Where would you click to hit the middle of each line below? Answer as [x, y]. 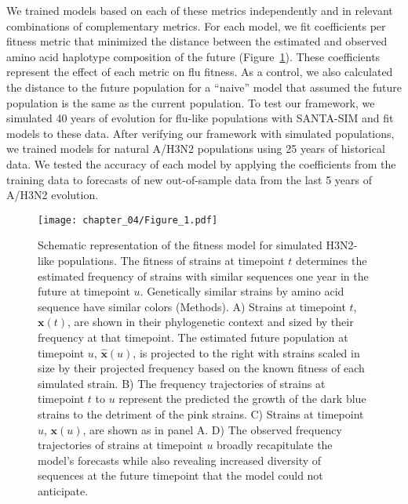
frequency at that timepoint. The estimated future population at [193, 337]
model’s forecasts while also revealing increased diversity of [180, 460]
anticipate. [63, 490]
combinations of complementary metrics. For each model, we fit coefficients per [196, 25]
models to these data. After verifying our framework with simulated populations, [200, 133]
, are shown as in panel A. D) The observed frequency [212, 429]
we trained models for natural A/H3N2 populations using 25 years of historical [196, 149]
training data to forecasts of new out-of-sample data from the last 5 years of [189, 179]
